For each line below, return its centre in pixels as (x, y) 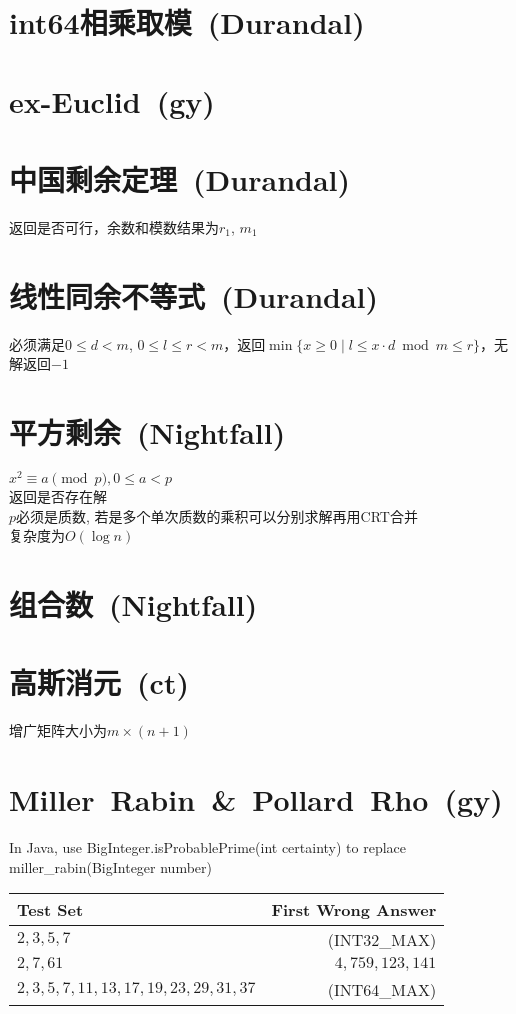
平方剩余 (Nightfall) (147, 431)
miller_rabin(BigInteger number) (110, 866)
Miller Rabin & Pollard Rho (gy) (256, 799)
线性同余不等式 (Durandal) (194, 295)
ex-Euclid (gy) (112, 100)
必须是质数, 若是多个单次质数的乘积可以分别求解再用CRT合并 (217, 515)
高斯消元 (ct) (99, 682)
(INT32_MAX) (382, 940)
